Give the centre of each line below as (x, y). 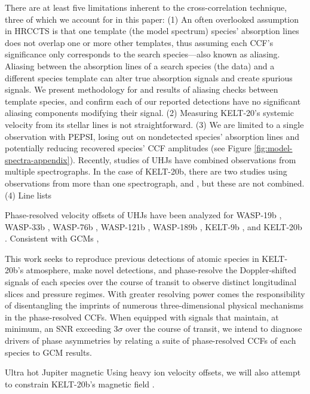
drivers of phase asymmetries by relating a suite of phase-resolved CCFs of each (151, 340)
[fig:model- (273, 148)
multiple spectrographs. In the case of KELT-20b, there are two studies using (146, 171)
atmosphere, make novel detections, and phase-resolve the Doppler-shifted (161, 270)
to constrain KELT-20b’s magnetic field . (80, 384)
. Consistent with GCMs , (52, 238)
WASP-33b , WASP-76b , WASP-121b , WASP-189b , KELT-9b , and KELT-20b (154, 226)
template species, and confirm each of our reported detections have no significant (153, 101)
